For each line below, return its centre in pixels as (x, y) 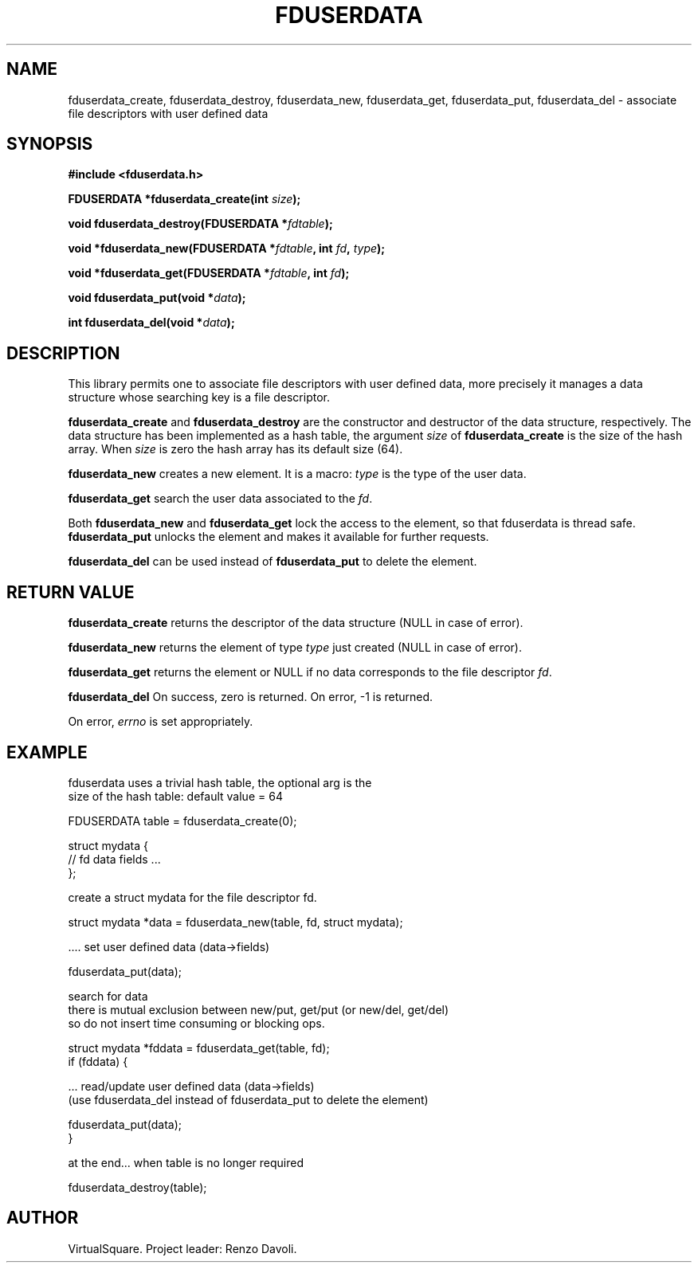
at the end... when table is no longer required (186, 1162)
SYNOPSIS (50, 144)
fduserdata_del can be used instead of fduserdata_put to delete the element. (273, 562)
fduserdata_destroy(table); (137, 1187)
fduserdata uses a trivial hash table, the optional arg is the (220, 782)
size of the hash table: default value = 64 (175, 796)
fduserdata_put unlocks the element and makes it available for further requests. (278, 537)
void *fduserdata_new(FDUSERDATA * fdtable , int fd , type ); (227, 249)
